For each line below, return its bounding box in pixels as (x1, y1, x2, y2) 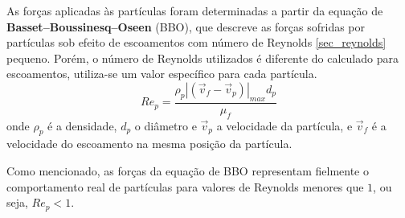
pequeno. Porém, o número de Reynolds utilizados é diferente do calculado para (6, 49, 399, 66)
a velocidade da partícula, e (216, 117, 353, 134)
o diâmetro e (134, 117, 197, 134)
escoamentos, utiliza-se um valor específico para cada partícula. (6, 65, 317, 82)
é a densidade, (47, 117, 117, 134)
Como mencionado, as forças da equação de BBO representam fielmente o (6, 162, 369, 179)
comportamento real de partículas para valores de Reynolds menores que (6, 178, 364, 195)
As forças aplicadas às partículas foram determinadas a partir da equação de (6, 2, 383, 19)
